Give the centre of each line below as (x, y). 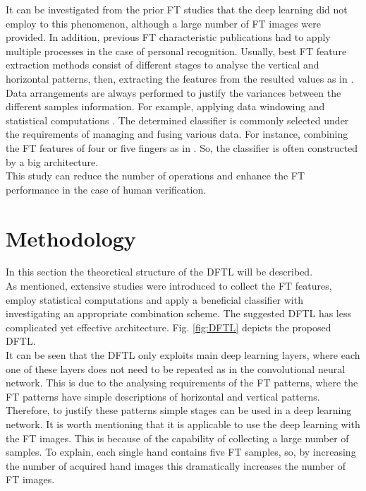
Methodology (71, 238)
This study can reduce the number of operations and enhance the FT (155, 176)
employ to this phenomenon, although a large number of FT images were (163, 23)
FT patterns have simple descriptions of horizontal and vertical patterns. (163, 396)
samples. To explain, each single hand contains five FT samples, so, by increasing (181, 452)
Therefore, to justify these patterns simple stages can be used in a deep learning (179, 410)
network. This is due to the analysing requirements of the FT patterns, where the (182, 383)
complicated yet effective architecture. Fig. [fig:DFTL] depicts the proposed (169, 327)
